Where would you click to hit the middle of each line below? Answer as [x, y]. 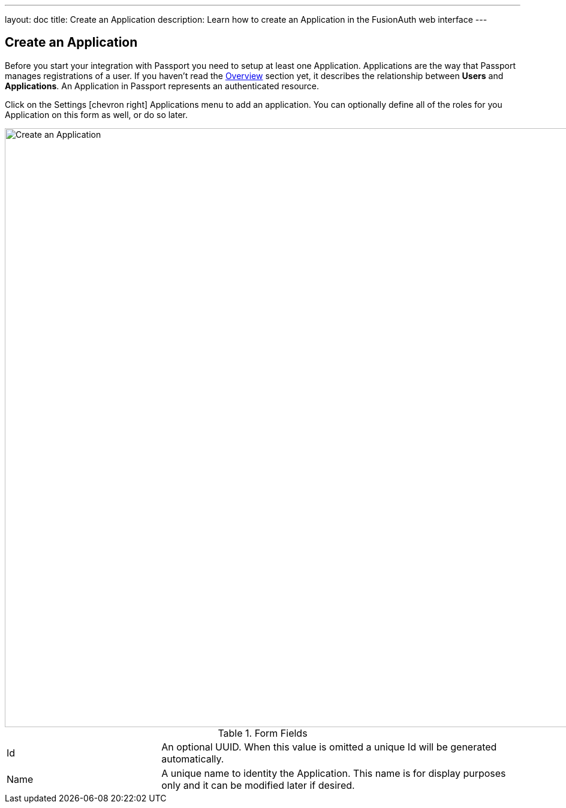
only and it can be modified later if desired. [258, 785]
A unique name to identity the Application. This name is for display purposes [334, 773]
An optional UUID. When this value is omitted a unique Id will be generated [329, 747]
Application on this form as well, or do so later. [97, 114]
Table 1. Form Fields [263, 733]
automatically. [193, 759]
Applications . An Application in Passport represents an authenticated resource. [162, 86]
